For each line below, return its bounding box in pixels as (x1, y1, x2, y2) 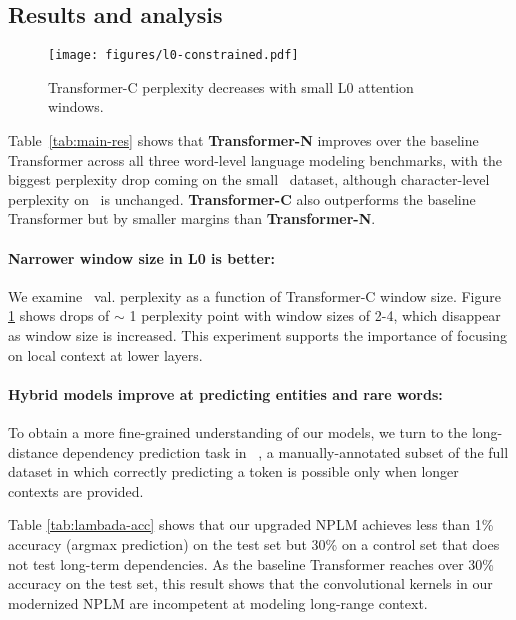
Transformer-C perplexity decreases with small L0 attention (48, 76, 414, 97)
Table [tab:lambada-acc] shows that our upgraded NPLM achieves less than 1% (8, 514, 494, 535)
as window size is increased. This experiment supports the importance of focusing (8, 325, 507, 345)
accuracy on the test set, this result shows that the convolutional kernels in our (8, 573, 493, 594)
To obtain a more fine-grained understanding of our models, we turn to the (8, 421, 468, 442)
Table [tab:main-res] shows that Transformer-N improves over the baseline (8, 130, 479, 151)
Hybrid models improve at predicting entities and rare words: (8, 383, 443, 404)
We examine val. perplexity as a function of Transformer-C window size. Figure (8, 285, 501, 306)
